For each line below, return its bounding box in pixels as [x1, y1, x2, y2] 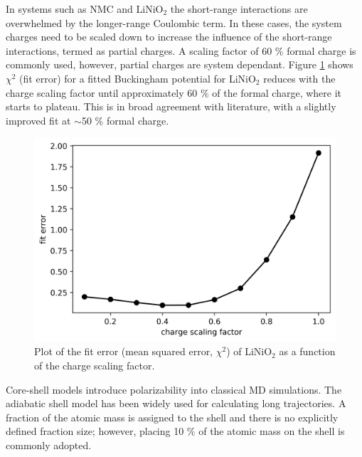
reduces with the [263, 70, 336, 85]
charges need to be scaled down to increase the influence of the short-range [6, 29, 332, 44]
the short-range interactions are [170, 1, 308, 16]
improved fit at [6, 112, 71, 127]
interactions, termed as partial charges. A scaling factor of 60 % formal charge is [6, 43, 356, 58]
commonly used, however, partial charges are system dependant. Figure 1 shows [6, 57, 353, 72]
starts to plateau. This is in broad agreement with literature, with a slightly [6, 99, 336, 114]
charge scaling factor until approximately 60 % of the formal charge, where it [6, 85, 342, 100]
